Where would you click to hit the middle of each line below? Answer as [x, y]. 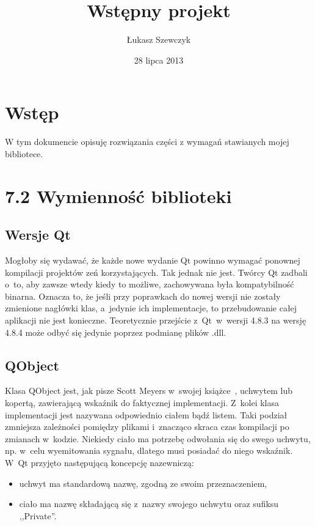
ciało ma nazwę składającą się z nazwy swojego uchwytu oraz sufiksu [149, 504]
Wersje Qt [38, 235]
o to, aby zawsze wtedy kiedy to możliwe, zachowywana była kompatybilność [150, 284]
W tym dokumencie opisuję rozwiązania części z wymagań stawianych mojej [147, 142]
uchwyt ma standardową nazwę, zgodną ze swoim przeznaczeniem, [143, 483]
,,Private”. [38, 515]
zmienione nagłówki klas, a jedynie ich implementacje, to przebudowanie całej [151, 308]
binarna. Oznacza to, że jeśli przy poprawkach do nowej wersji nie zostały [143, 296]
